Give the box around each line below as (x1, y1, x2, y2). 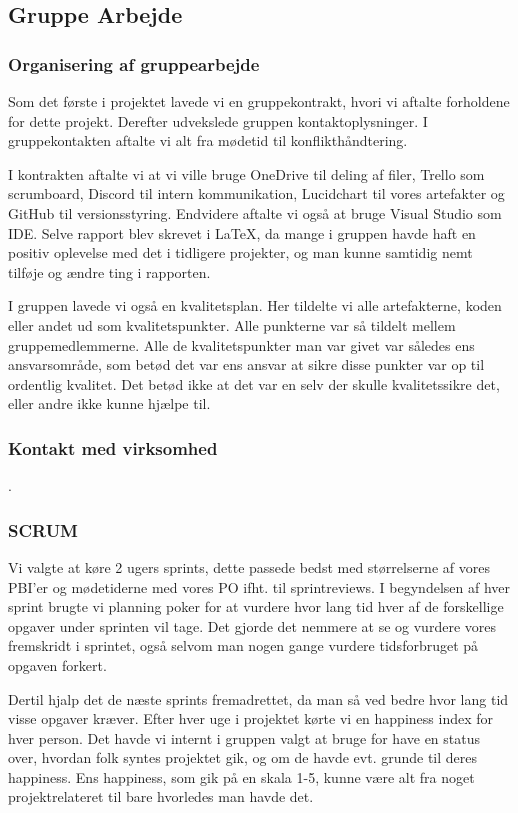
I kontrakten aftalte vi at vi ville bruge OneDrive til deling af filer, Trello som (8, 163, 485, 184)
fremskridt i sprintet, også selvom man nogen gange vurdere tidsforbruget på (8, 635, 479, 656)
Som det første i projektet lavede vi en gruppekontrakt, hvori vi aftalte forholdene (8, 91, 510, 111)
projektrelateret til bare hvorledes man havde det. (8, 786, 314, 807)
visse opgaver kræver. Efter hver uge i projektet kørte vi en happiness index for (8, 708, 493, 729)
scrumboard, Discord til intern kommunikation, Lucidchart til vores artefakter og (8, 183, 505, 204)
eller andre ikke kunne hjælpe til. (8, 393, 211, 414)
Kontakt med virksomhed (8, 435, 218, 460)
